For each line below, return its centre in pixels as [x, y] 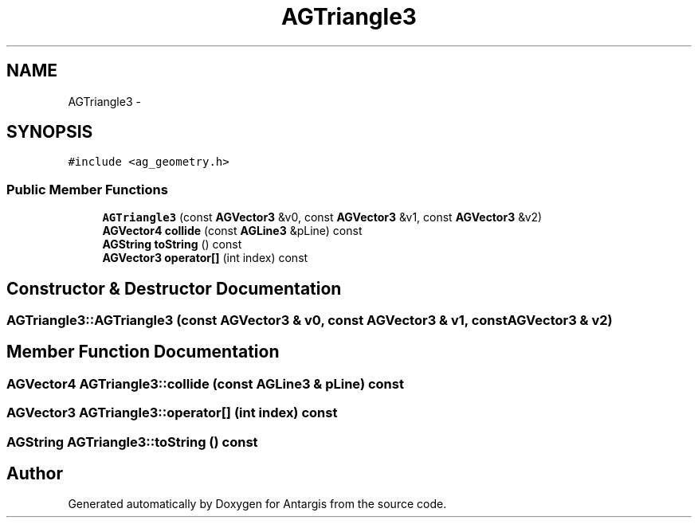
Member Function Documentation [143, 352]
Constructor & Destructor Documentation [174, 288]
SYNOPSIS [50, 132]
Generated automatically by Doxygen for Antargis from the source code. [257, 504]
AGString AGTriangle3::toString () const [132, 442]
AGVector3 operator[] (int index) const [205, 258]
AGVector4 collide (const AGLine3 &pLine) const [232, 231]
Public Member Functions [87, 189]
